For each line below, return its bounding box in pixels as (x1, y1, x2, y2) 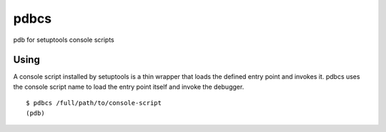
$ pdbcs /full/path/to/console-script (26, 99, 162, 107)
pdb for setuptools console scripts (13, 35, 114, 44)
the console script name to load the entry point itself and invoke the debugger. (13, 82, 244, 91)
